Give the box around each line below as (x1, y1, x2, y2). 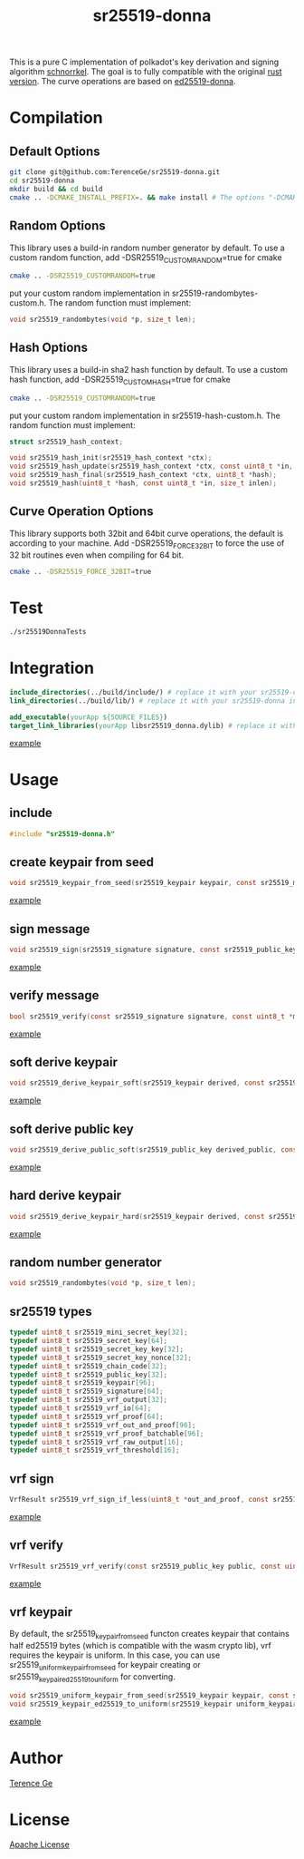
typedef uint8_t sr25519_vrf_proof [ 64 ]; (9, 1412, 165, 1421)
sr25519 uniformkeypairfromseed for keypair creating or (9, 1659, 201, 1673)
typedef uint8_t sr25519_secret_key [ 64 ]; (9, 1337, 168, 1346)
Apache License (9, 1839, 70, 1850)
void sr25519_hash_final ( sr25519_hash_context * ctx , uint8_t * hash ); (9, 471, 278, 480)
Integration (9, 658, 95, 678)
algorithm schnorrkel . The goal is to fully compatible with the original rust (9, 66, 282, 77)
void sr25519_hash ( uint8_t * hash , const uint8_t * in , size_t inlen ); (9, 479, 278, 488)
